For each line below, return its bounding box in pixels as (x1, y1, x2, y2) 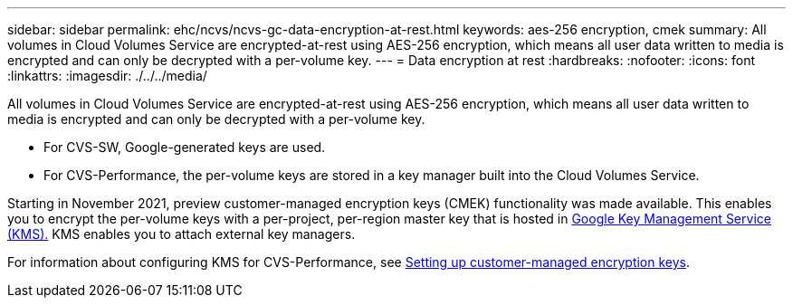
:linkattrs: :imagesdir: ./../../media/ (7, 68, 207, 83)
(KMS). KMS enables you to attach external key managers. (7, 226, 356, 242)
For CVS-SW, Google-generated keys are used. (43, 139, 326, 155)
